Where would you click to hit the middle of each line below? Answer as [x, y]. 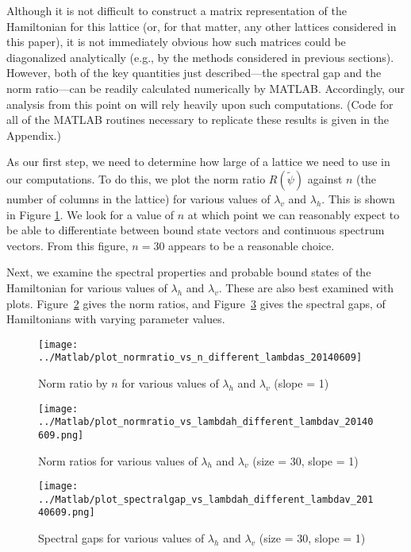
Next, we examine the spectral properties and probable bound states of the [189, 272]
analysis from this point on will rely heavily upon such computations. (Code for [200, 104]
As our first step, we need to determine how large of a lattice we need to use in [198, 162]
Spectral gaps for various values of [121, 538]
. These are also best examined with [306, 287]
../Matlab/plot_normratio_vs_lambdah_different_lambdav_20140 [206, 422]
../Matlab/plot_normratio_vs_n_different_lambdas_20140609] [200, 358]
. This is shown [358, 198]
